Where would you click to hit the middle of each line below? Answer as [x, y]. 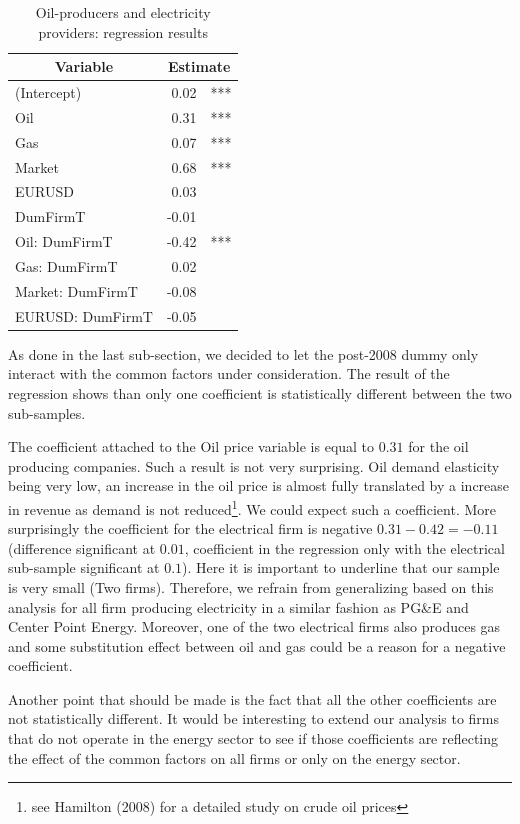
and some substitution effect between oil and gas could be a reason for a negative [257, 645]
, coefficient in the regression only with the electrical [344, 547]
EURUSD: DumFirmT [84, 315]
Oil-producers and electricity [123, 12]
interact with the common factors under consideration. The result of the [229, 373]
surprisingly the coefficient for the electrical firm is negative [190, 528]
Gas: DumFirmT [66, 265]
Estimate [199, 66]
